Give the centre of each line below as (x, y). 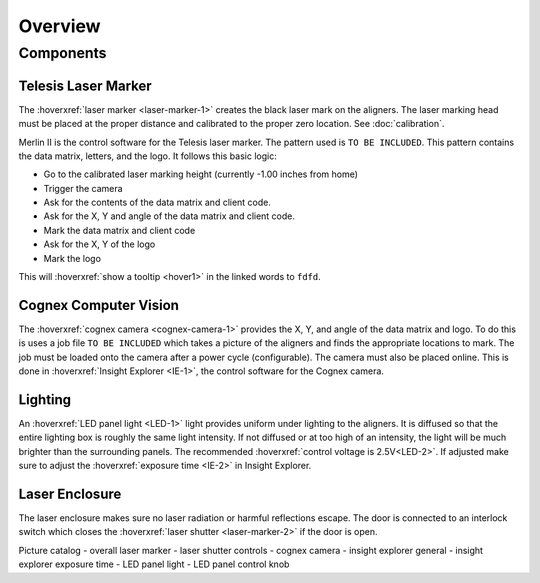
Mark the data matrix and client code (119, 230)
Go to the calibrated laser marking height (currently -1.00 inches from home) (201, 174)
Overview (59, 26)
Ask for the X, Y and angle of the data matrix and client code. (169, 216)
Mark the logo (72, 258)
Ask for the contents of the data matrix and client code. (157, 202)
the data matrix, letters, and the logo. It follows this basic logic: (147, 156)
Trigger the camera (83, 188)
